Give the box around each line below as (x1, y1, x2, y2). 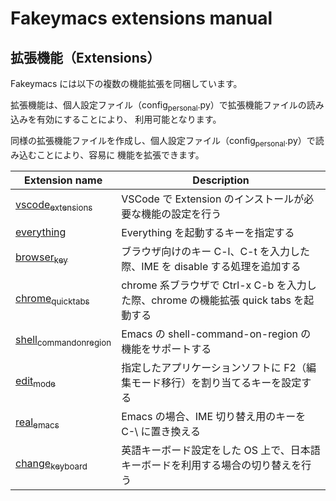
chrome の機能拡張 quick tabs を (151, 293, 305, 307)
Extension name (24, 173, 103, 187)
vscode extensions (15, 198, 93, 214)
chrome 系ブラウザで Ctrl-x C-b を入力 (121, 278, 307, 292)
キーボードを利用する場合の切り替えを (121, 458, 302, 472)
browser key (15, 250, 68, 266)
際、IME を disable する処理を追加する (121, 259, 302, 273)
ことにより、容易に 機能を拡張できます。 (36, 148, 205, 161)
